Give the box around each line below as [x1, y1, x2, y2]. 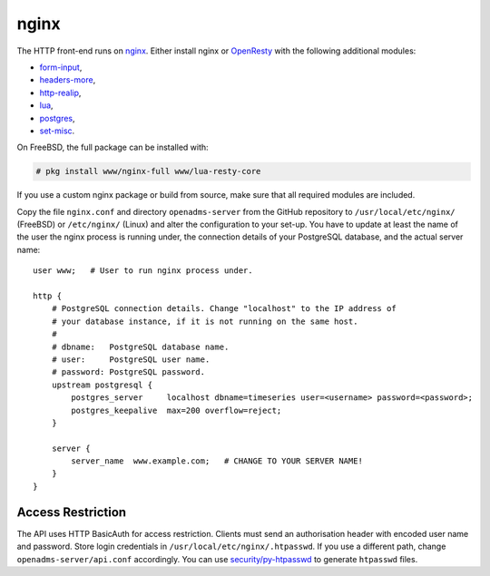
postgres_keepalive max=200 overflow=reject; [71, 405, 282, 415]
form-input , [39, 62, 83, 73]
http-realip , [39, 87, 82, 98]
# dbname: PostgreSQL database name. [51, 341, 230, 352]
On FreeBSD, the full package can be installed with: [16, 142, 209, 153]
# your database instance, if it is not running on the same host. [51, 316, 358, 327]
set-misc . [39, 125, 75, 136]
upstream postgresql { [51, 379, 153, 390]
